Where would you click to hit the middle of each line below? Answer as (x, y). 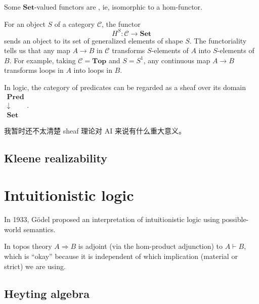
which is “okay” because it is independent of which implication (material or (121, 256)
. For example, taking (42, 60)
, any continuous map (177, 60)
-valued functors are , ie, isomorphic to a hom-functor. (118, 7)
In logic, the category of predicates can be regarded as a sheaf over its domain (125, 87)
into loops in (93, 70)
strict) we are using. (35, 266)
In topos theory (28, 246)
